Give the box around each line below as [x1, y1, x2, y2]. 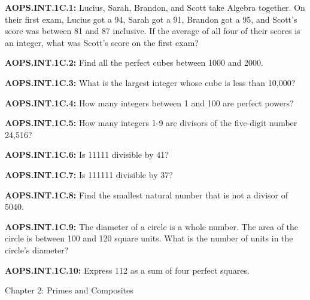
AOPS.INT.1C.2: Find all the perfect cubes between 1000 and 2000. [5, 56, 263, 69]
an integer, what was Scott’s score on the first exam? [5, 36, 199, 48]
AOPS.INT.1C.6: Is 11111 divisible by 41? [5, 148, 169, 161]
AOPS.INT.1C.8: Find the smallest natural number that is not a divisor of [5, 188, 288, 201]
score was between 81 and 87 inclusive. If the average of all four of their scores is [5, 25, 300, 37]
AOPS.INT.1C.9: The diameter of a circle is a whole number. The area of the [5, 220, 299, 232]
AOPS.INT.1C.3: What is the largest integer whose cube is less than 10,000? [5, 76, 296, 88]
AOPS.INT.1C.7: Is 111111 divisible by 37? [5, 168, 173, 180]
